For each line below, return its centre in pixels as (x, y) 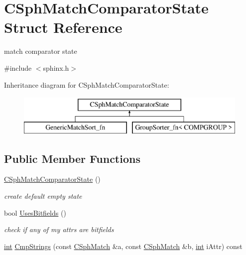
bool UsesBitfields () (35, 212)
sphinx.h (56, 67)
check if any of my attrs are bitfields (59, 229)
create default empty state (43, 196)
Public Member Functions (72, 158)
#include (18, 67)
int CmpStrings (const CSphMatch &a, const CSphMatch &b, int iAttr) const (123, 246)
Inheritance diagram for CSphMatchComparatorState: (87, 84)
